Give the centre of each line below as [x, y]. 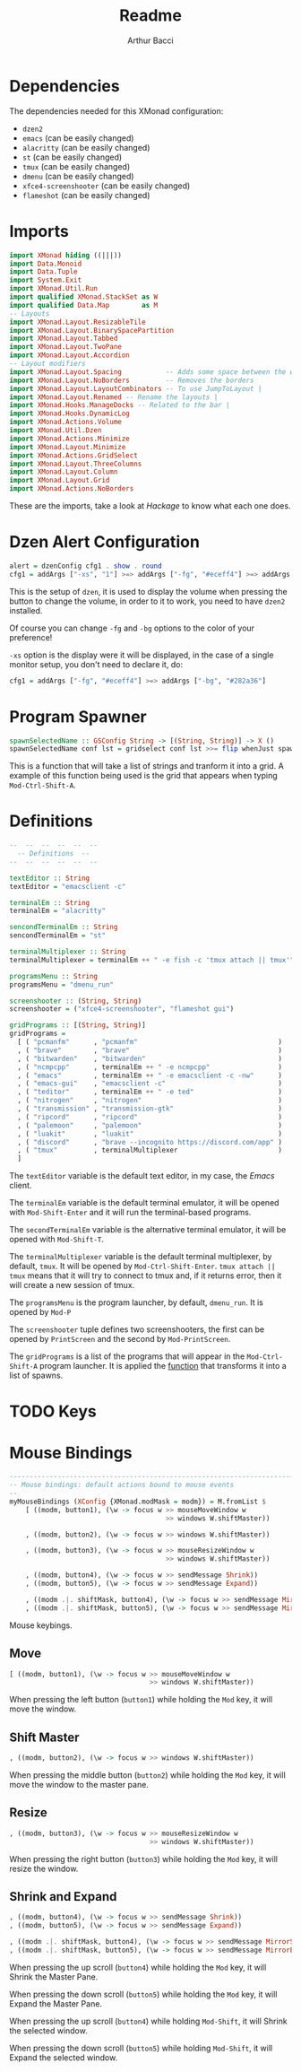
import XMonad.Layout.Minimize [68, 447]
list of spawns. [36, 1376]
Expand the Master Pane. [56, 2003]
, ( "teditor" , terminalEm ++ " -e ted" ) [150, 1092]
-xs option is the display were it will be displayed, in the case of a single [142, 655]
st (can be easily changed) [72, 157]
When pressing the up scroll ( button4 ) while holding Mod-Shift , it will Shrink [149, 2021]
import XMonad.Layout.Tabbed [64, 339]
